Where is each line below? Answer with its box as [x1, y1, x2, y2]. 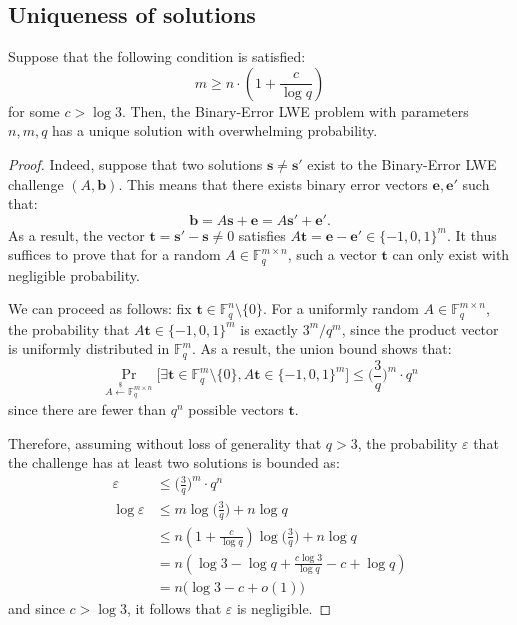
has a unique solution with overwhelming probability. [52, 120, 378, 141]
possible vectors [188, 398, 284, 419]
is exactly [240, 318, 298, 339]
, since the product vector [341, 318, 499, 339]
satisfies [238, 224, 286, 245]
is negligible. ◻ [236, 597, 332, 618]
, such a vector [287, 244, 377, 265]
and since [8, 597, 65, 618]
